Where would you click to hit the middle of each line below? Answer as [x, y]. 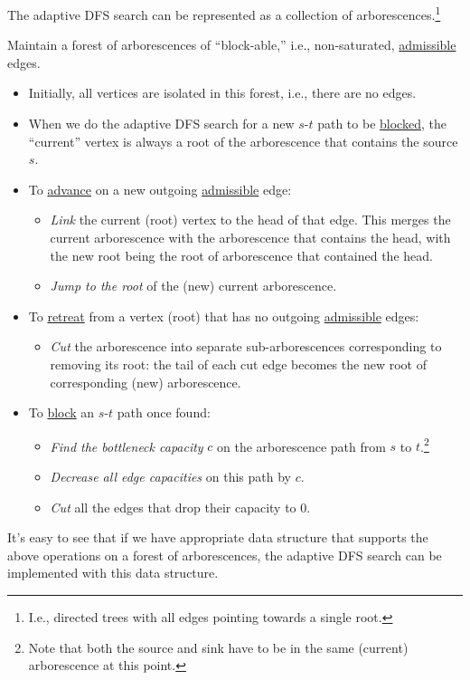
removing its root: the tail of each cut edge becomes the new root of [238, 364]
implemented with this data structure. [113, 573]
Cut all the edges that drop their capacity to [173, 507]
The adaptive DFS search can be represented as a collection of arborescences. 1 [224, 13]
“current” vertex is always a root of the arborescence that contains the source [243, 141]
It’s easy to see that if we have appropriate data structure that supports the [218, 537]
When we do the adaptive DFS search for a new [161, 124]
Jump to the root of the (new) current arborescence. [193, 286]
